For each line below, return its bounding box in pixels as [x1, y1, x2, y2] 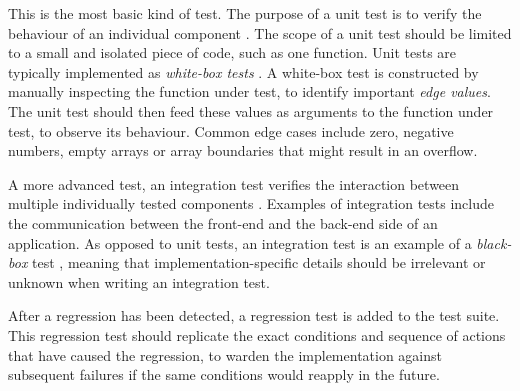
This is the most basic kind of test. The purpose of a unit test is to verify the [8, 3, 482, 23]
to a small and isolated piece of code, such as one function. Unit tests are [8, 42, 457, 63]
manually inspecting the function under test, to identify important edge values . [8, 81, 491, 102]
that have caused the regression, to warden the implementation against [8, 344, 443, 365]
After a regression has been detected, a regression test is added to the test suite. [8, 305, 500, 326]
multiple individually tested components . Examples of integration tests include [8, 193, 494, 214]
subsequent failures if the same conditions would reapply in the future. [8, 364, 440, 385]
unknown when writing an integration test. [8, 271, 270, 292]
